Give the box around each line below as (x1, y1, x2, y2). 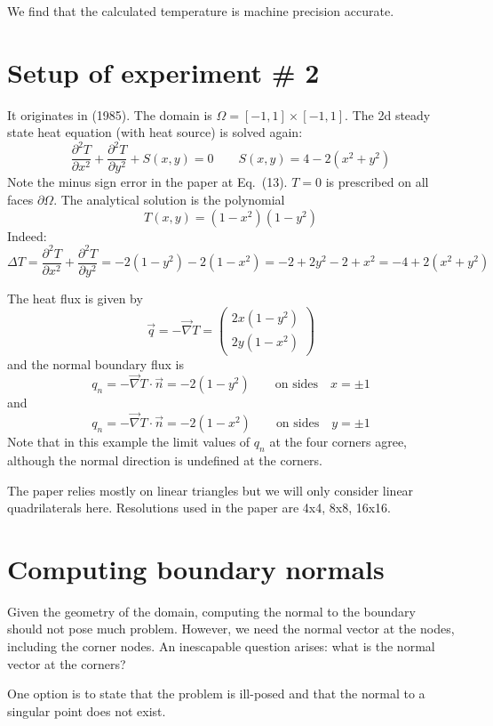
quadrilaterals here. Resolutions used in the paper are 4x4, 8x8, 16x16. (7, 498, 391, 517)
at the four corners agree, (269, 432, 408, 451)
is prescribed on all (325, 173, 429, 191)
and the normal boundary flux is (7, 354, 184, 373)
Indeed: (7, 226, 47, 245)
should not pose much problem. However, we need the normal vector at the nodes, (7, 619, 455, 638)
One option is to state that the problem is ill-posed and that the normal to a (7, 684, 425, 703)
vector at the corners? (7, 654, 126, 673)
